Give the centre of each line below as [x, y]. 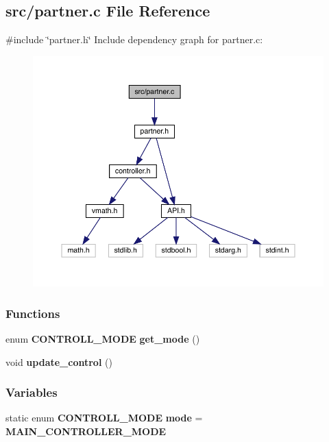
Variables [32, 392]
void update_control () [59, 361]
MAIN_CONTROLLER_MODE [86, 431]
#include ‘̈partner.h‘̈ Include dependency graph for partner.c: [134, 39]
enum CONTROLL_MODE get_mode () [103, 339]
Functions [33, 313]
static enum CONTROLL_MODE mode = [104, 418]
